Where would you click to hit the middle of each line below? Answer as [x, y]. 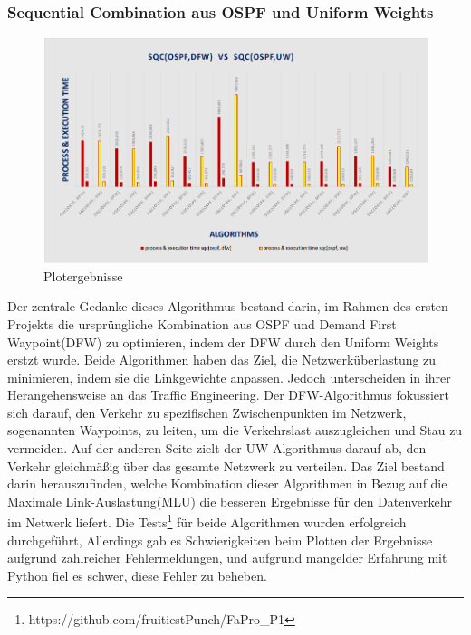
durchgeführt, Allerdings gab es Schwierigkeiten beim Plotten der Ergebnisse [220, 540]
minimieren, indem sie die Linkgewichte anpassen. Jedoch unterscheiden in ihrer [229, 377]
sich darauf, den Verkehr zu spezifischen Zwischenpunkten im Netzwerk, [207, 412]
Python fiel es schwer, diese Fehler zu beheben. [137, 575]
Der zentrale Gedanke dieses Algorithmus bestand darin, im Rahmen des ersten [228, 306]
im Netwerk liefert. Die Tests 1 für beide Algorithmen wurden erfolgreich [207, 521]
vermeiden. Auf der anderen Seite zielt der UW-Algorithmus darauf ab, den [217, 448]
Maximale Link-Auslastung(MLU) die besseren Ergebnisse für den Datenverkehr [230, 501]
